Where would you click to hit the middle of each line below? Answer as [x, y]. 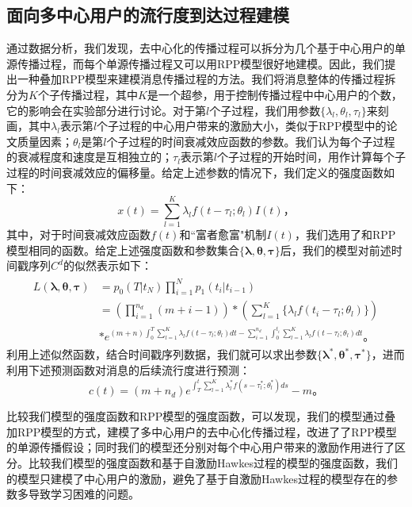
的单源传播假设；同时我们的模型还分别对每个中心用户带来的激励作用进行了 [200, 447]
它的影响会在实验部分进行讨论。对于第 [106, 110]
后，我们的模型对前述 [336, 250]
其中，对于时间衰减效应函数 [78, 234]
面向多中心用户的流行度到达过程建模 [148, 15]
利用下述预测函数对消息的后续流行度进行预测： [128, 370]
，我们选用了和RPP [345, 234]
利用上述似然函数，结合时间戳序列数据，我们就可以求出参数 [162, 354]
